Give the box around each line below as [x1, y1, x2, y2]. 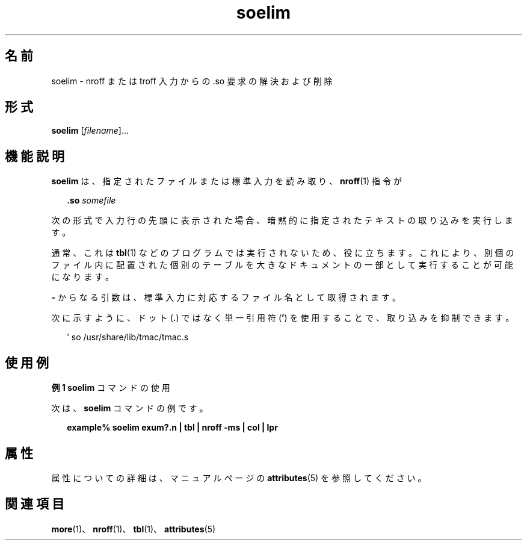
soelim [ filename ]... [51, 125, 129, 136]
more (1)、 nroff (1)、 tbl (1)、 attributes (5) [51, 523, 216, 534]
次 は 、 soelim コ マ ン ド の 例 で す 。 [51, 403, 208, 414]
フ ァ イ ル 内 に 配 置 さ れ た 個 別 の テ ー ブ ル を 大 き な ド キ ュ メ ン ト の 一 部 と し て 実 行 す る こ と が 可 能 [51, 260, 513, 270]
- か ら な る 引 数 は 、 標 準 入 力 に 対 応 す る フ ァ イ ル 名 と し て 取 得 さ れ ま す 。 [51, 292, 401, 303]
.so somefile [67, 195, 116, 206]
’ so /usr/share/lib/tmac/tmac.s [67, 332, 189, 343]
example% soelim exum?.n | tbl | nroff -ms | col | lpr [67, 422, 278, 433]
